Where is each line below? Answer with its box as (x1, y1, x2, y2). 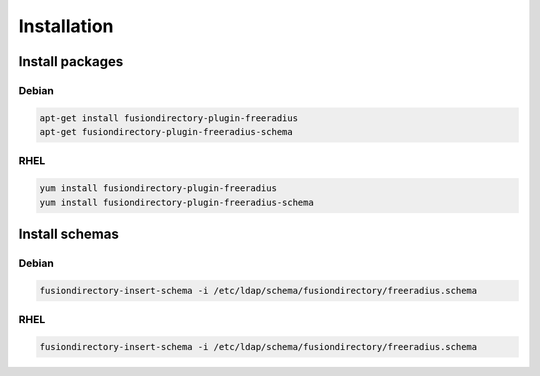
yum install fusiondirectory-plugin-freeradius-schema (39, 196, 314, 208)
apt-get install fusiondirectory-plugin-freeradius (39, 112, 299, 124)
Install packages (18, 53, 124, 70)
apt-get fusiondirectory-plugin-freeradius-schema (39, 126, 294, 138)
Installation (18, 15, 114, 37)
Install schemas (18, 226, 119, 243)
